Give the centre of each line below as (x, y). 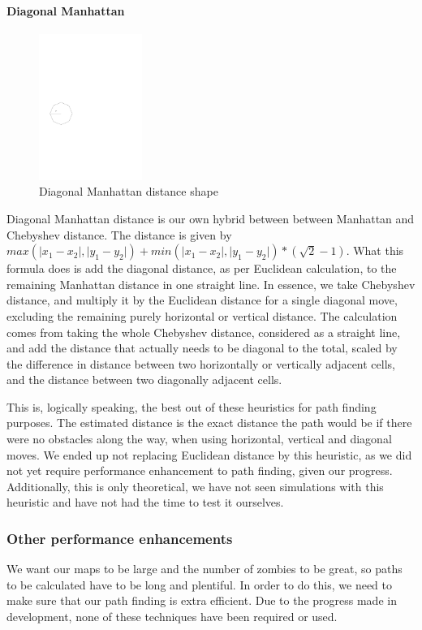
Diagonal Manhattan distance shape (129, 191)
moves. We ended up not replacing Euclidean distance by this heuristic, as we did (209, 454)
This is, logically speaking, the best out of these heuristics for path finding (192, 406)
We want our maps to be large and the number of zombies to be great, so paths (205, 569)
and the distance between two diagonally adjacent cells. (144, 380)
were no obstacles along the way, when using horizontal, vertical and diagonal (199, 439)
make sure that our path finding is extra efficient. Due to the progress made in (202, 600)
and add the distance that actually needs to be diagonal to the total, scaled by (202, 348)
